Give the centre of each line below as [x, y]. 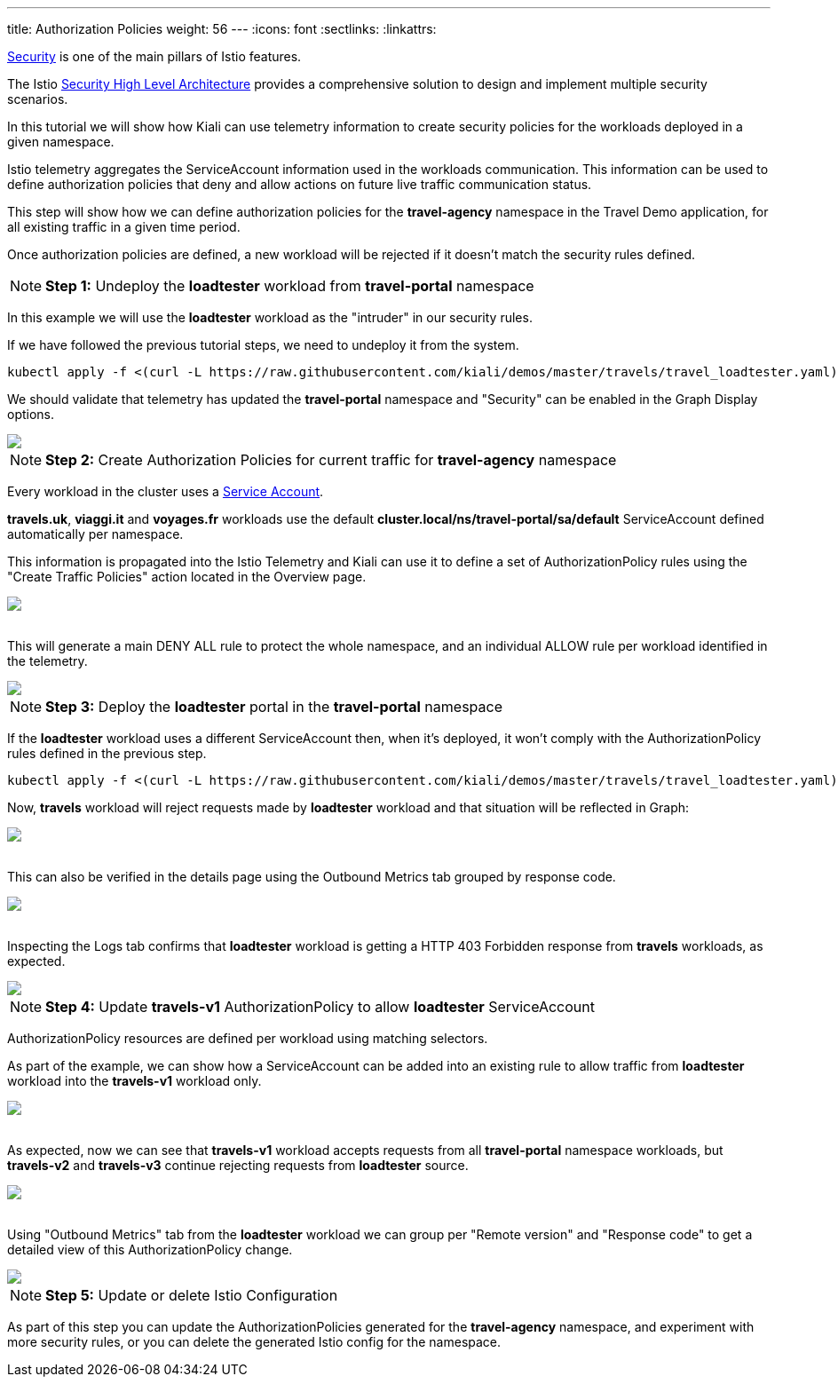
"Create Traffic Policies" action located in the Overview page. [187, 577]
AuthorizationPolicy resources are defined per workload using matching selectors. [248, 1038]
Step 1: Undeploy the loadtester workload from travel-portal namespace [290, 286]
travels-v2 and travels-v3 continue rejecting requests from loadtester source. [238, 1165]
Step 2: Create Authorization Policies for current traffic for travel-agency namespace [331, 460]
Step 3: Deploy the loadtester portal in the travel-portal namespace [274, 707]
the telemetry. [47, 661]
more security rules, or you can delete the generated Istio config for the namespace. [254, 1342]
